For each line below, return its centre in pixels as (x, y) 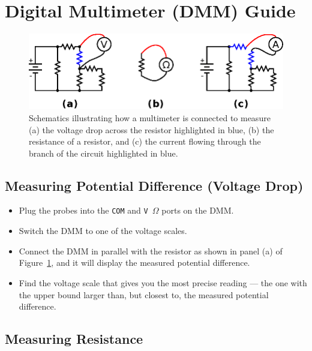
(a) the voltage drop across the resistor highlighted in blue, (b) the (151, 129)
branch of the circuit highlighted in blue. (103, 153)
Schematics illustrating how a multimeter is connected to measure (150, 117)
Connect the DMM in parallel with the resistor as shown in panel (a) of (151, 250)
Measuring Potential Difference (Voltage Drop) (154, 185)
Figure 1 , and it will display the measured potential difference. (134, 262)
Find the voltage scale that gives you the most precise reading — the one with (163, 282)
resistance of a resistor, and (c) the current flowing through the (145, 141)
